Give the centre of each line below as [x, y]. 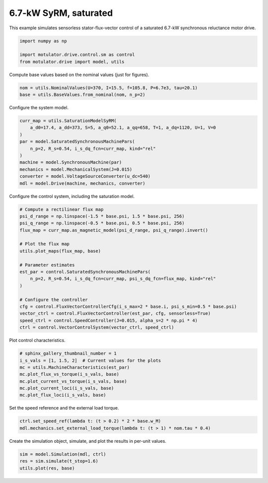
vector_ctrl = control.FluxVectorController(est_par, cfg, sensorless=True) [115, 313]
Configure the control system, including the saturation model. [72, 196]
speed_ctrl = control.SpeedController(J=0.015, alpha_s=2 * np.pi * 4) [109, 320]
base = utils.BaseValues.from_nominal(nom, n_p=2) [83, 95]
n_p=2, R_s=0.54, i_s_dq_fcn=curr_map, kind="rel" [93, 148]
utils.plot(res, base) [47, 468]
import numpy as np [43, 41]
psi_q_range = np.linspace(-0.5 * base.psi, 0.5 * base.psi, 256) [102, 223]
